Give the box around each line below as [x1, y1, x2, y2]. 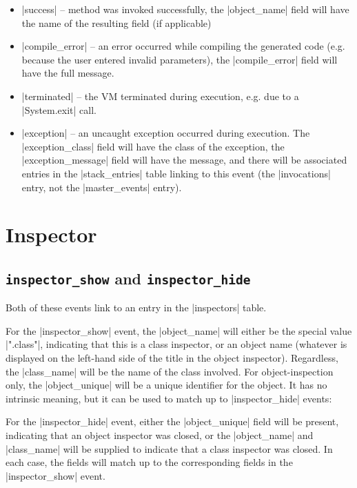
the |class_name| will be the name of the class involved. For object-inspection [6, 364, 334, 378]
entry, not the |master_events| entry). [21, 179, 182, 194]
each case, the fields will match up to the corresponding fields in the [6, 455, 293, 469]
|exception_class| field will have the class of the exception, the [21, 139, 285, 153]
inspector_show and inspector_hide [6, 267, 251, 289]
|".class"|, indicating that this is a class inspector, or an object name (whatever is [6, 337, 347, 351]
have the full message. [21, 66, 114, 80]
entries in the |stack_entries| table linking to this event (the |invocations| [21, 166, 331, 180]
